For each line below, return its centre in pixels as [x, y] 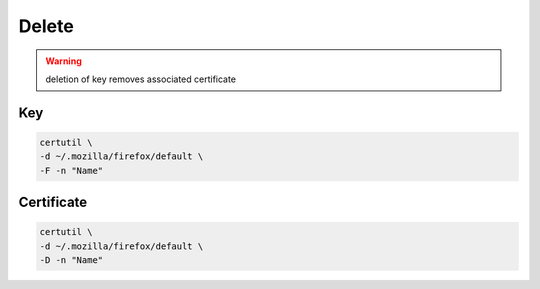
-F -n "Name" [71, 170]
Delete [46, 26]
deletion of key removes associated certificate [141, 79]
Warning [63, 61]
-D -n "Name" [71, 260]
